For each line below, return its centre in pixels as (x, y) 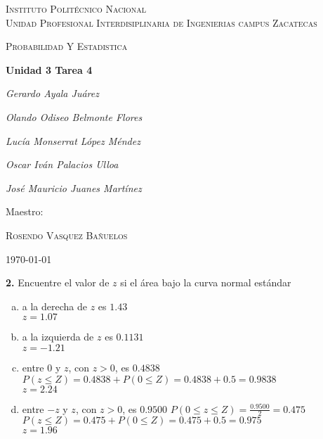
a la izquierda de (58, 337)
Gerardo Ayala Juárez (52, 93)
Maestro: (25, 211)
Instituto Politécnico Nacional (76, 8)
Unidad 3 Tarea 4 (49, 69)
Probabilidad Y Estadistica (67, 46)
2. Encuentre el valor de (58, 282)
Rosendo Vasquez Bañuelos (67, 235)
